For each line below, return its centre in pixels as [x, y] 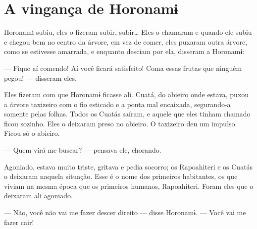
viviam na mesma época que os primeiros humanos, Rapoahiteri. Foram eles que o [129, 186]
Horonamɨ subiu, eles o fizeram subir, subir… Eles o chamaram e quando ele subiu [128, 32]
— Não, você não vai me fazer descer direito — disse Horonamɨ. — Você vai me [125, 212]
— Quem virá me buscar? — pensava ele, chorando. [83, 150]
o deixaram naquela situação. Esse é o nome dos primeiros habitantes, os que [121, 176]
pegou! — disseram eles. [40, 78]
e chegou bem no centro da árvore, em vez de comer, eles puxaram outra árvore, [126, 41]
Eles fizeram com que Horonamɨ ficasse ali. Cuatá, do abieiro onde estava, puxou [127, 94]
